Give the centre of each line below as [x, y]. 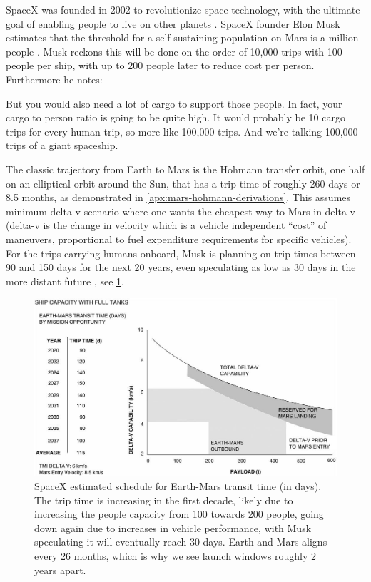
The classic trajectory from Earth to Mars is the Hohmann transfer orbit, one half [185, 169]
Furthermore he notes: [54, 79]
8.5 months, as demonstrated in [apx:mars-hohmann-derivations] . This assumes [178, 197]
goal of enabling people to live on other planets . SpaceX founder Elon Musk [173, 23]
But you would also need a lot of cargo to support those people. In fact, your [174, 103]
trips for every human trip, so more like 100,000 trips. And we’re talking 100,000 [182, 131]
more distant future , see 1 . [65, 281]
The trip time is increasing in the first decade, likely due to [164, 500]
